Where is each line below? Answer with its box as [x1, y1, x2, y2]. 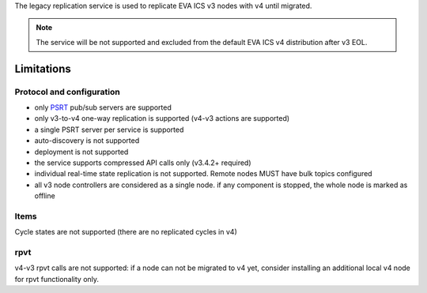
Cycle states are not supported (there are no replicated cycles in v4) [14, 227, 237, 237]
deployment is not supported [34, 147, 129, 156]
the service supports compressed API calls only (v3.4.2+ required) [34, 158, 252, 167]
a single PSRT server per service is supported [34, 125, 184, 134]
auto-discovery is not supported [34, 136, 140, 145]
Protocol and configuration [14, 86, 120, 97]
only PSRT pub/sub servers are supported [34, 103, 172, 112]
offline [34, 191, 55, 201]
